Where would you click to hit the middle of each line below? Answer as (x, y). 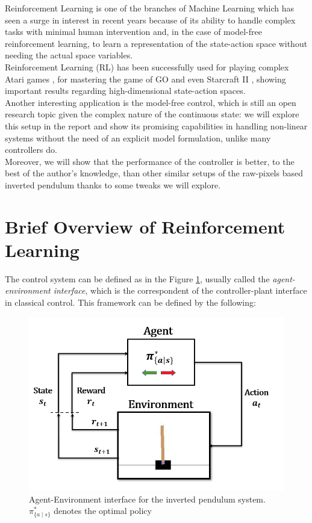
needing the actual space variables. (69, 55)
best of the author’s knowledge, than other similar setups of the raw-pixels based (154, 173)
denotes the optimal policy (103, 511)
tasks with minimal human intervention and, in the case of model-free (133, 32)
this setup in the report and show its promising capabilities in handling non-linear (156, 125)
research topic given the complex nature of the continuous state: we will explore (152, 114)
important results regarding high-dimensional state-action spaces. (125, 91)
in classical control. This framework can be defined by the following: (130, 302)
